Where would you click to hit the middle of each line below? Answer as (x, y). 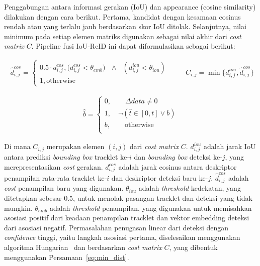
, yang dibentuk (193, 247)
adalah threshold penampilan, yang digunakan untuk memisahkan (151, 208)
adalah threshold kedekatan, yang (190, 188)
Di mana (17, 146)
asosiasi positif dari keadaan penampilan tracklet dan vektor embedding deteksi (127, 218)
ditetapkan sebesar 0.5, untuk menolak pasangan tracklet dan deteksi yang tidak (128, 198)
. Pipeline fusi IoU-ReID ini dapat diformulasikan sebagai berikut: (133, 46)
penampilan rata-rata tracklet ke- (56, 177)
